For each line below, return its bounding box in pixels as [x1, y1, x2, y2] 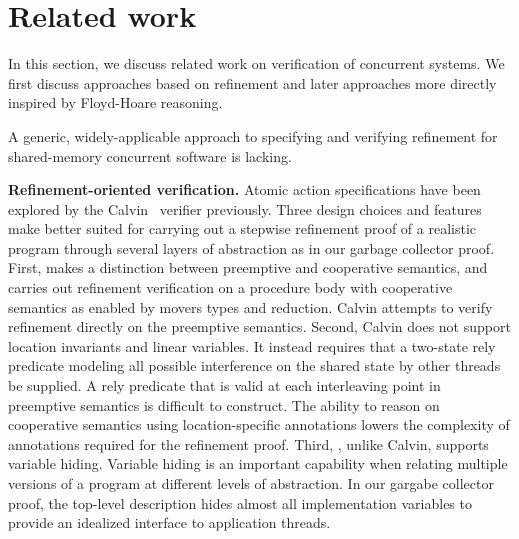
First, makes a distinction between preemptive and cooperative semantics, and [8, 257, 488, 278]
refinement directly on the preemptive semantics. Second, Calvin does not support [8, 316, 511, 337]
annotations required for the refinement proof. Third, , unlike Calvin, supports [8, 433, 489, 454]
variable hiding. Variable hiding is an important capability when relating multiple [8, 453, 508, 474]
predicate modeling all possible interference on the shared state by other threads [8, 355, 501, 376]
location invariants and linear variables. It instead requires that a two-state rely [8, 335, 496, 356]
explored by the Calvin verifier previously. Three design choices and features [8, 198, 482, 219]
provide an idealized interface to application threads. [8, 512, 331, 533]
